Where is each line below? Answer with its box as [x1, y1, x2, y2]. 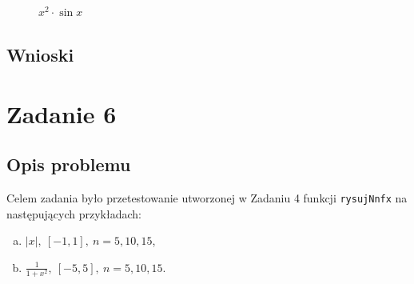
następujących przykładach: [6, 205, 141, 222]
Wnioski [6, 42, 74, 66]
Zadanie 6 [6, 97, 117, 130]
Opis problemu [6, 152, 131, 177]
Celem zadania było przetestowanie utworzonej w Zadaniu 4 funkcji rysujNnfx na [6, 189, 408, 206]
